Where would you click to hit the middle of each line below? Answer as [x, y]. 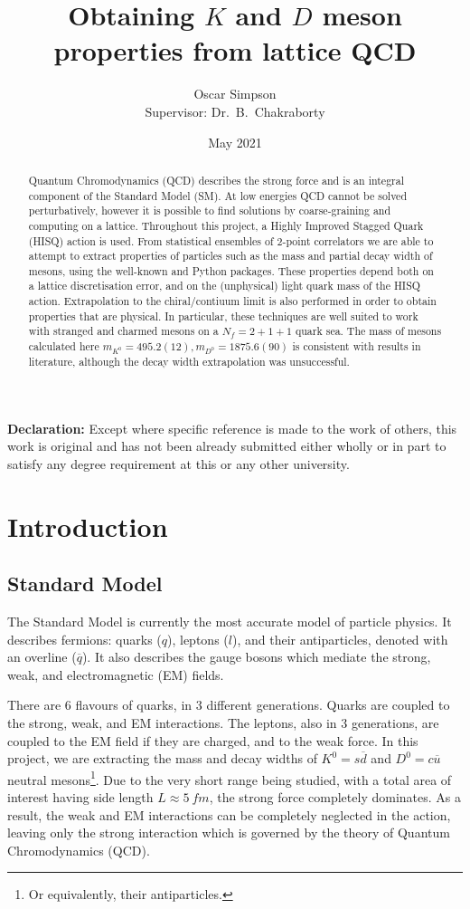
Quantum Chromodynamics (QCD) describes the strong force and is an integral [216, 180]
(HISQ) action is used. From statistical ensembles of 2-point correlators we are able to [231, 240]
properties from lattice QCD [235, 50]
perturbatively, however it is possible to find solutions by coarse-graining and [210, 211]
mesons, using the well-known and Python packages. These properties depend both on [231, 270]
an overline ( [42, 657]
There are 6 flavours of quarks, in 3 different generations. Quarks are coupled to [229, 705]
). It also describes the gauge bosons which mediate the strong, [256, 657]
